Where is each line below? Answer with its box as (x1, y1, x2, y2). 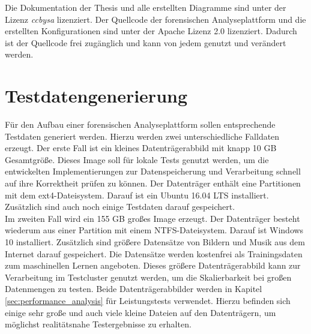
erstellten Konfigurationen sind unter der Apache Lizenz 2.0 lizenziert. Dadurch (5, 25, 297, 37)
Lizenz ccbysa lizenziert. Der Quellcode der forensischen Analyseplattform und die (5, 13, 306, 25)
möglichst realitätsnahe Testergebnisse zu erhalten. (5, 318, 192, 330)
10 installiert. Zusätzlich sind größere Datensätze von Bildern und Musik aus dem (5, 236, 305, 248)
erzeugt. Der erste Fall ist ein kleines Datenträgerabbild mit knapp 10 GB (5, 142, 277, 154)
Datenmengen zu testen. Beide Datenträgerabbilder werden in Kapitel (5, 282, 262, 295)
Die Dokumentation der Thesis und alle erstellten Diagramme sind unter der (5, 1, 286, 13)
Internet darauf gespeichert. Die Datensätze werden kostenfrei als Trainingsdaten (5, 247, 303, 260)
